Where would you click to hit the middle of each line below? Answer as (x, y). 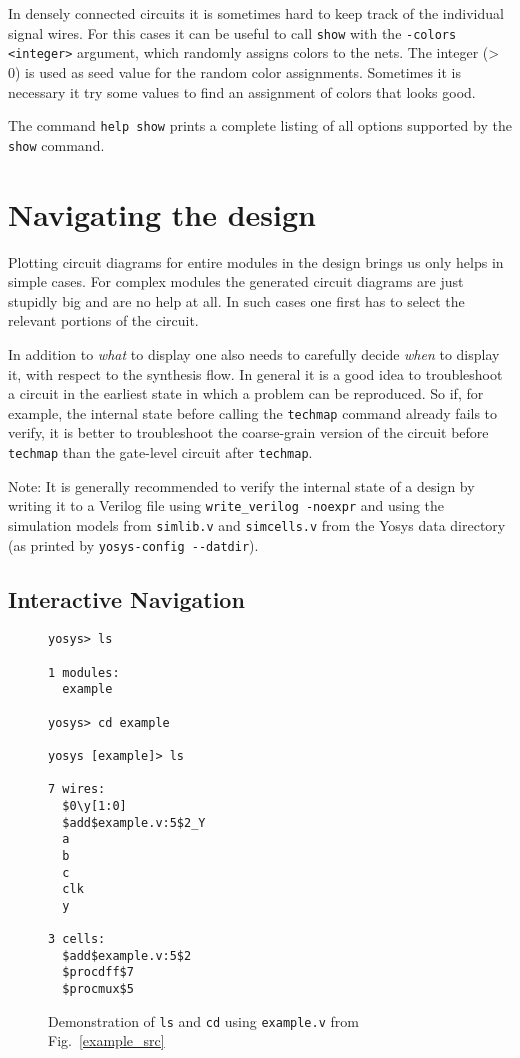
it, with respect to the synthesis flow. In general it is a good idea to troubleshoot (255, 373)
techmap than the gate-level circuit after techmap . (160, 451)
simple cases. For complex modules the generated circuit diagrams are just (236, 281)
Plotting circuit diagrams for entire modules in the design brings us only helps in (256, 261)
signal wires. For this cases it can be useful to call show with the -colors (232, 32)
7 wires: (77, 789)
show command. (56, 144)
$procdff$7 (98, 972)
